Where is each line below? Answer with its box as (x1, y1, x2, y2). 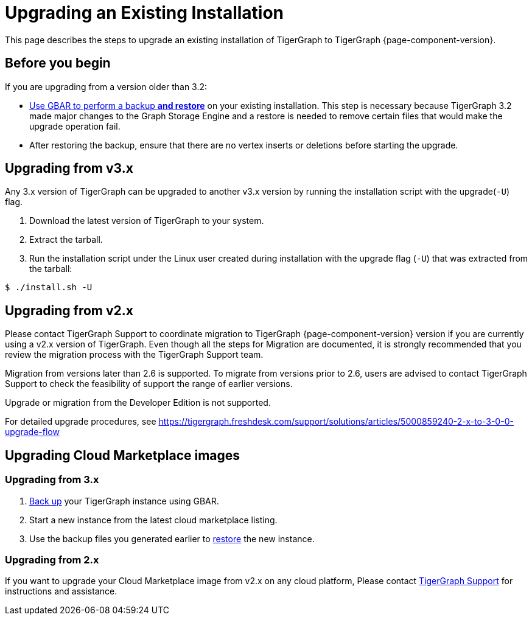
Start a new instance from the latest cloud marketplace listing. (29, 514, 278, 525)
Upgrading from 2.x (5, 553, 99, 566)
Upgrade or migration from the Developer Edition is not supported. (5, 397, 271, 408)
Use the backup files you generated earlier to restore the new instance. (29, 533, 315, 544)
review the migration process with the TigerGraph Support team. (5, 349, 264, 360)
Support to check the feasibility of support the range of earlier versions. (5, 378, 293, 389)
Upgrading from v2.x (5, 302, 134, 318)
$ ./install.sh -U (5, 282, 93, 293)
